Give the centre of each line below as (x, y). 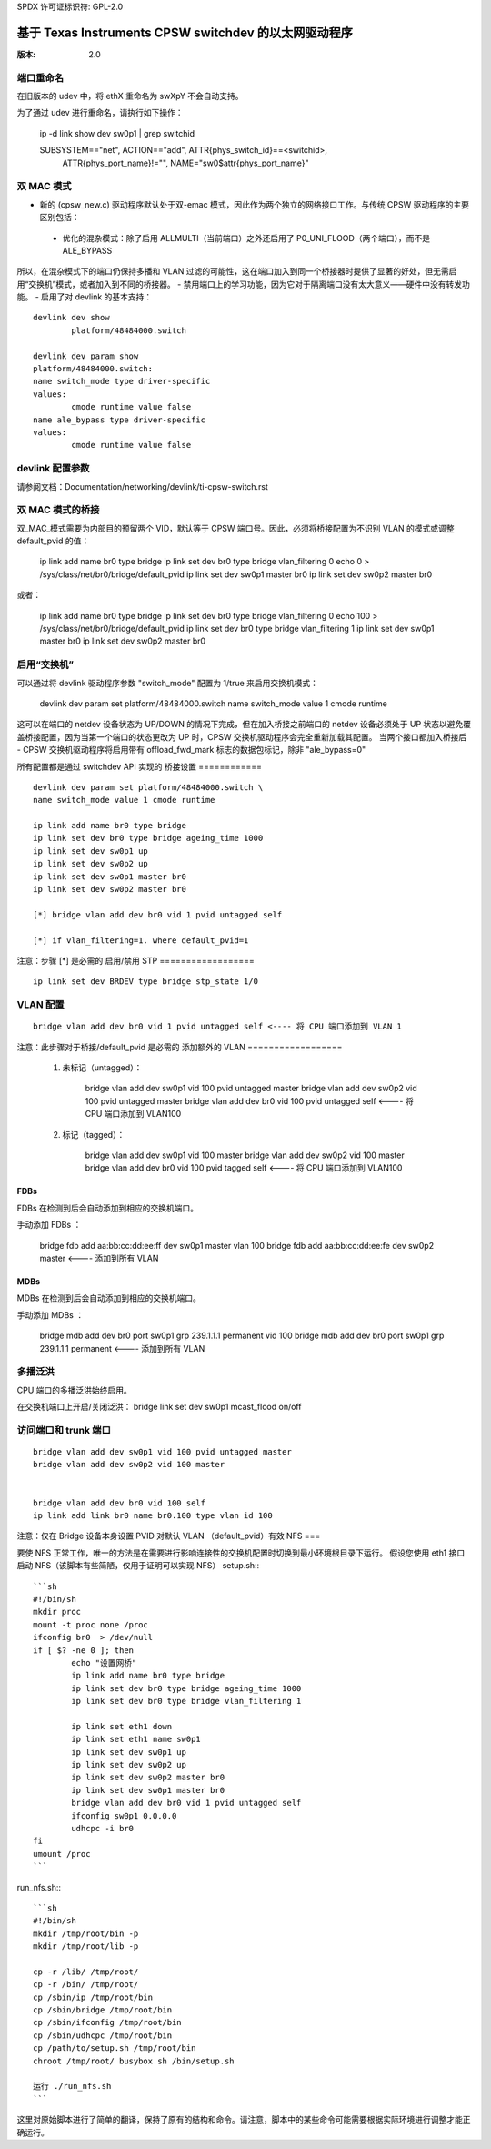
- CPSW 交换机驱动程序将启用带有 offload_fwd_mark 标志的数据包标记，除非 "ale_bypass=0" (191, 750)
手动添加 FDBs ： (49, 1225)
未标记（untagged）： (102, 1068)
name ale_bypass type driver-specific (120, 420)
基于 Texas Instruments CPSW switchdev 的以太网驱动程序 (185, 32)
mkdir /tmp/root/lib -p (86, 1946)
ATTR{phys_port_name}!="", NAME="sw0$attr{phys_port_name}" (185, 163)
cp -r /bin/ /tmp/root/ (86, 1985)
